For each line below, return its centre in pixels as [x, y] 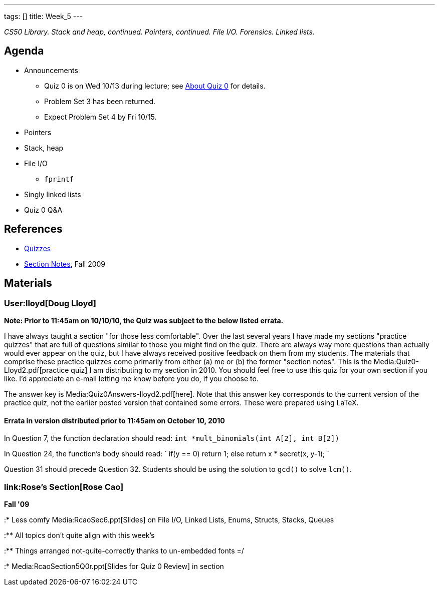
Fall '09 [17, 504]
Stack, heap [44, 148]
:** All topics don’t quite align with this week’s [79, 535]
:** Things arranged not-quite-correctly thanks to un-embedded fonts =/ [124, 550]
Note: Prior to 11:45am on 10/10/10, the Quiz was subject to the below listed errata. [144, 320]
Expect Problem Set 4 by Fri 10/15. [100, 117]
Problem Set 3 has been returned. [100, 101]
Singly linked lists [53, 194]
